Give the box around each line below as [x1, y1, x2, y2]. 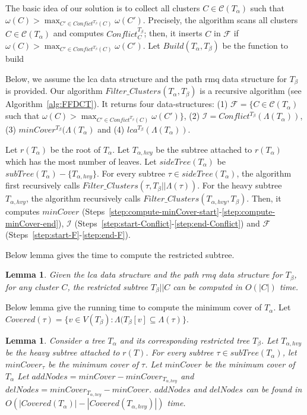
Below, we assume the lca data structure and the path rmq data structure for [5, 73, 287, 85]
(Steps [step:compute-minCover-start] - [81, 205, 222, 218]
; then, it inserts [144, 27, 202, 39]
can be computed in [173, 280, 242, 293]
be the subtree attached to [156, 143, 252, 155]
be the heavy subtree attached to [5, 346, 120, 359]
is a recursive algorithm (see [200, 84, 302, 97]
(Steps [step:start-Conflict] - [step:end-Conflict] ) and [74, 216, 260, 229]
